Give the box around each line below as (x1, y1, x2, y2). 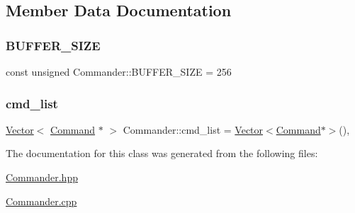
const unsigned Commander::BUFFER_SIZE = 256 (6, 64, 232, 79)
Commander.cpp (6, 193, 77, 208)
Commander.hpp (6, 170, 78, 184)
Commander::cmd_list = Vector (123, 122, 264, 137)
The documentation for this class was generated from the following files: (6, 146, 318, 161)
